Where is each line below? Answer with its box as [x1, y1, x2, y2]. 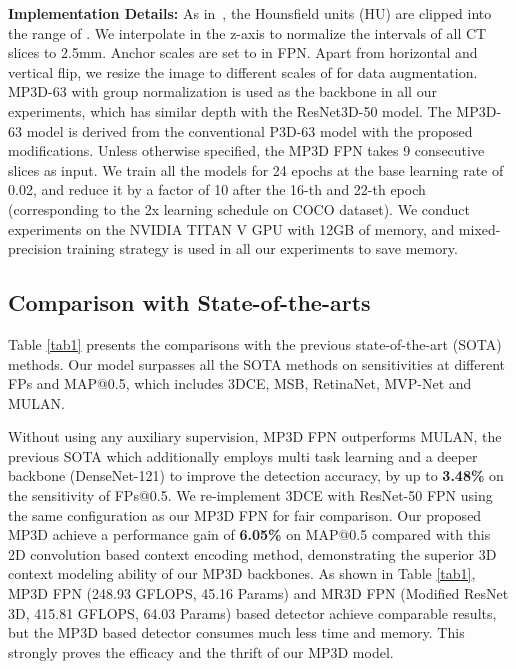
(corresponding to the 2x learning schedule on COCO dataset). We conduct [8, 198, 470, 219]
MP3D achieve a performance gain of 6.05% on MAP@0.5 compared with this [8, 524, 491, 545]
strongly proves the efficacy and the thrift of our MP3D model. [8, 641, 394, 662]
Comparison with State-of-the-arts [8, 287, 371, 318]
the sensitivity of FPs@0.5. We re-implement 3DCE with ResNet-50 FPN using [8, 485, 493, 506]
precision [8, 238, 62, 259]
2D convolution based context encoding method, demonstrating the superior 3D [8, 543, 497, 564]
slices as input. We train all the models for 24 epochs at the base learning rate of [8, 159, 504, 180]
